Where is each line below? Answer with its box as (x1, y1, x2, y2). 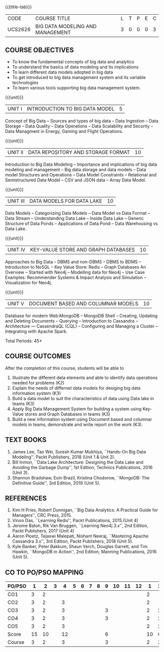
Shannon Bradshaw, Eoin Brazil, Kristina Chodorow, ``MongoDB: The (12, 475, 150, 480)
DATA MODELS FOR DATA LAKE (29, 198, 102, 204)
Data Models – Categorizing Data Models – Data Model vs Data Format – (5, 210, 150, 216)
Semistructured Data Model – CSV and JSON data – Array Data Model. (5, 177, 146, 183)
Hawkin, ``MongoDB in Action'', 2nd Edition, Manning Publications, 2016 (12, 549, 157, 555)
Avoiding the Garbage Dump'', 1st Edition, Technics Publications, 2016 (12, 464, 153, 470)
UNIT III (7, 198, 25, 204)
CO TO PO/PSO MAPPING (5, 568, 84, 577)
